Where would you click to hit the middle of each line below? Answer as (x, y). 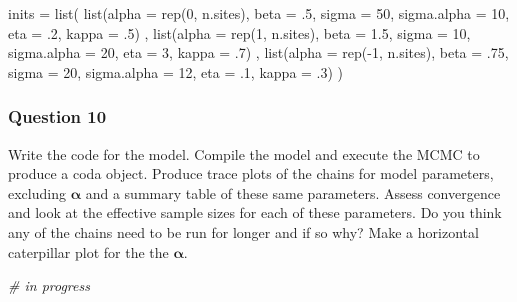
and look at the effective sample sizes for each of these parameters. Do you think (255, 212)
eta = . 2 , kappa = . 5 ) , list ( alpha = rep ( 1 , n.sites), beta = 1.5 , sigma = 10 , (239, 32)
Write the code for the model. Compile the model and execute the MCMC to (244, 153)
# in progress (49, 285)
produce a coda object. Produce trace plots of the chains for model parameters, (251, 173)
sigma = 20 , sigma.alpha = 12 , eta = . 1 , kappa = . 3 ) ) (176, 71)
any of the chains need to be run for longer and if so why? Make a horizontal (243, 231)
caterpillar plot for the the (88, 251)
